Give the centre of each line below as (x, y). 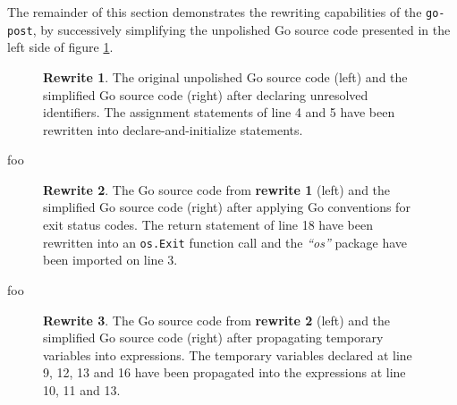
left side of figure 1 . (60, 47)
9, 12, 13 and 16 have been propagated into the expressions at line (224, 372)
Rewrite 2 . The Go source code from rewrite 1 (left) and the (217, 189)
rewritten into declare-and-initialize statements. (173, 129)
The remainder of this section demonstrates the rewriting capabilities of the (215, 12)
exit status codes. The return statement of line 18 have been (208, 225)
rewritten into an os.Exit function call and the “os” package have (225, 242)
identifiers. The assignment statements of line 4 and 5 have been (219, 112)
